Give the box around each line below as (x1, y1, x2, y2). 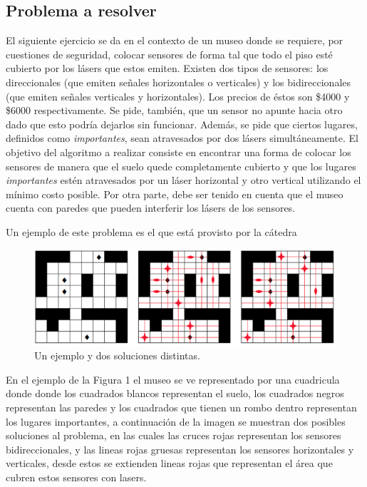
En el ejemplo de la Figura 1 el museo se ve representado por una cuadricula (6, 371, 340, 386)
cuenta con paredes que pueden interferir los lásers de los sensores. (6, 200, 296, 215)
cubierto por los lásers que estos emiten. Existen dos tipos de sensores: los (6, 61, 329, 76)
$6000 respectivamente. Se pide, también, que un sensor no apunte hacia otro (6, 103, 343, 118)
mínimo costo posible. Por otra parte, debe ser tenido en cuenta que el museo (6, 186, 343, 201)
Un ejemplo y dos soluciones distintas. (34, 348, 200, 363)
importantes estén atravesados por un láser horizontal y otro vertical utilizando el (6, 173, 361, 188)
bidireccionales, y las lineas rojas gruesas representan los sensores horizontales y (6, 441, 354, 456)
